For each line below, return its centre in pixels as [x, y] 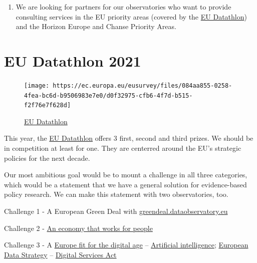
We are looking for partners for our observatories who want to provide [123, 7]
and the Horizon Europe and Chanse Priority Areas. [96, 26]
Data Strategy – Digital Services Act [60, 254]
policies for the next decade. [47, 158]
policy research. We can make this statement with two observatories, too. [116, 194]
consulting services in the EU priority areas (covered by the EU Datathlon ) [131, 16]
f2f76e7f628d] [48, 105]
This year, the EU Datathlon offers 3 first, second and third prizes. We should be [129, 138]
